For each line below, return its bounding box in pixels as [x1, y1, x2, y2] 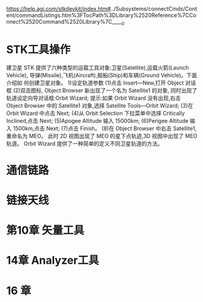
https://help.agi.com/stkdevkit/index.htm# [6, 5, 111, 12]
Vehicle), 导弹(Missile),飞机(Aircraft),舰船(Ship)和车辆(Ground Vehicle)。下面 [6, 71, 198, 78]
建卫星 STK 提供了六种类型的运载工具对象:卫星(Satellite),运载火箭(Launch [6, 64, 189, 71]
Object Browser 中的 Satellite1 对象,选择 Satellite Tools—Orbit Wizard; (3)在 [6, 101, 193, 109]
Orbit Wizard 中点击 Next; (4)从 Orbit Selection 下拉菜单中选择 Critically [6, 109, 185, 117]
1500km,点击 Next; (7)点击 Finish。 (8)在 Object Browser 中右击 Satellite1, [13, 125, 197, 132]
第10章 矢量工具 [6, 224, 85, 238]
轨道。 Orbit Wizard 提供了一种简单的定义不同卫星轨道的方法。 [6, 140, 163, 147]
